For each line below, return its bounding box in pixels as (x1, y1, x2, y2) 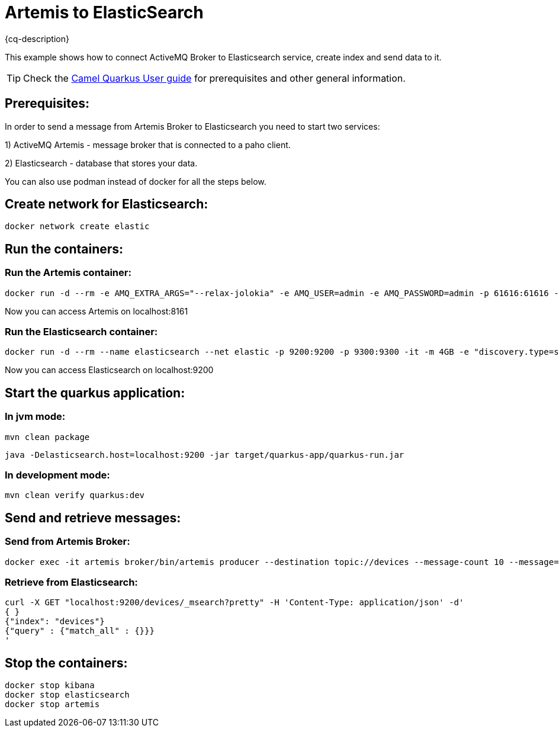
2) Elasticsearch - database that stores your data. (5, 158, 198, 168)
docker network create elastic (5, 221, 150, 232)
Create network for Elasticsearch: (5, 197, 208, 212)
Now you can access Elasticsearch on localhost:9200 (5, 365, 214, 375)
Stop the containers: (5, 655, 128, 670)
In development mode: (5, 469, 110, 481)
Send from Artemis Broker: (5, 535, 130, 548)
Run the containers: (5, 241, 124, 256)
